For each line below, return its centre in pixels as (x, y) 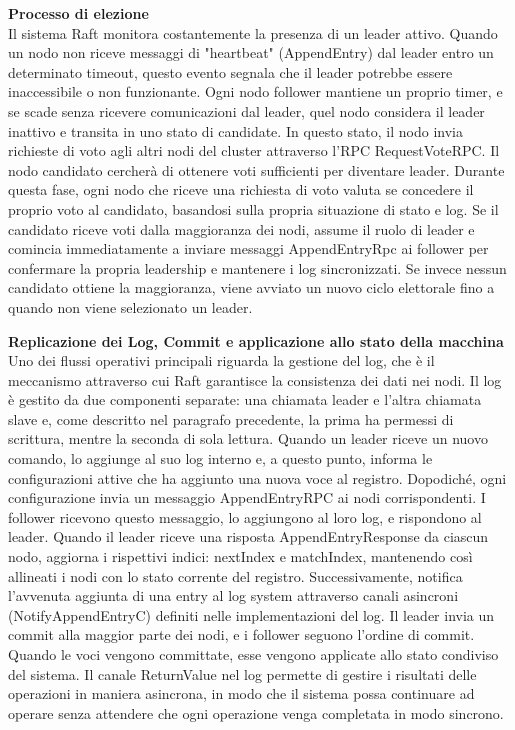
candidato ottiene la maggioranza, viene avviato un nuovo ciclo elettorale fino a (251, 287)
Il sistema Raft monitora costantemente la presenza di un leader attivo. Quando (253, 32)
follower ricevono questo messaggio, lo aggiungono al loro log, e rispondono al (245, 516)
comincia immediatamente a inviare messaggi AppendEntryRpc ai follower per (248, 248)
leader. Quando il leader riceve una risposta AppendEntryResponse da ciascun (248, 536)
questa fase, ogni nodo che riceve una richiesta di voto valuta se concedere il (241, 189)
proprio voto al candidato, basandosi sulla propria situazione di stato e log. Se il (253, 208)
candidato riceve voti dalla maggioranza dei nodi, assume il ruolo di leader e (241, 228)
